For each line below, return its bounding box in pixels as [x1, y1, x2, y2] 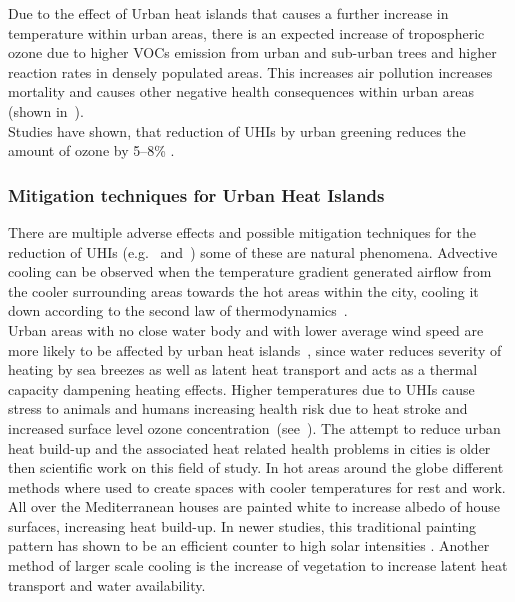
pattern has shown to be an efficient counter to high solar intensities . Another [8, 535, 490, 556]
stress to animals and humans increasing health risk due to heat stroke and [8, 398, 468, 419]
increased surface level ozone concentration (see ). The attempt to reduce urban [8, 417, 501, 438]
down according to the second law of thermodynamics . [8, 300, 348, 321]
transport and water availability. [8, 574, 206, 595]
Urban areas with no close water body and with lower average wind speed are [8, 319, 484, 340]
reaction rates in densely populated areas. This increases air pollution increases [8, 61, 493, 82]
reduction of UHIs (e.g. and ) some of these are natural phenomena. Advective [8, 241, 498, 262]
